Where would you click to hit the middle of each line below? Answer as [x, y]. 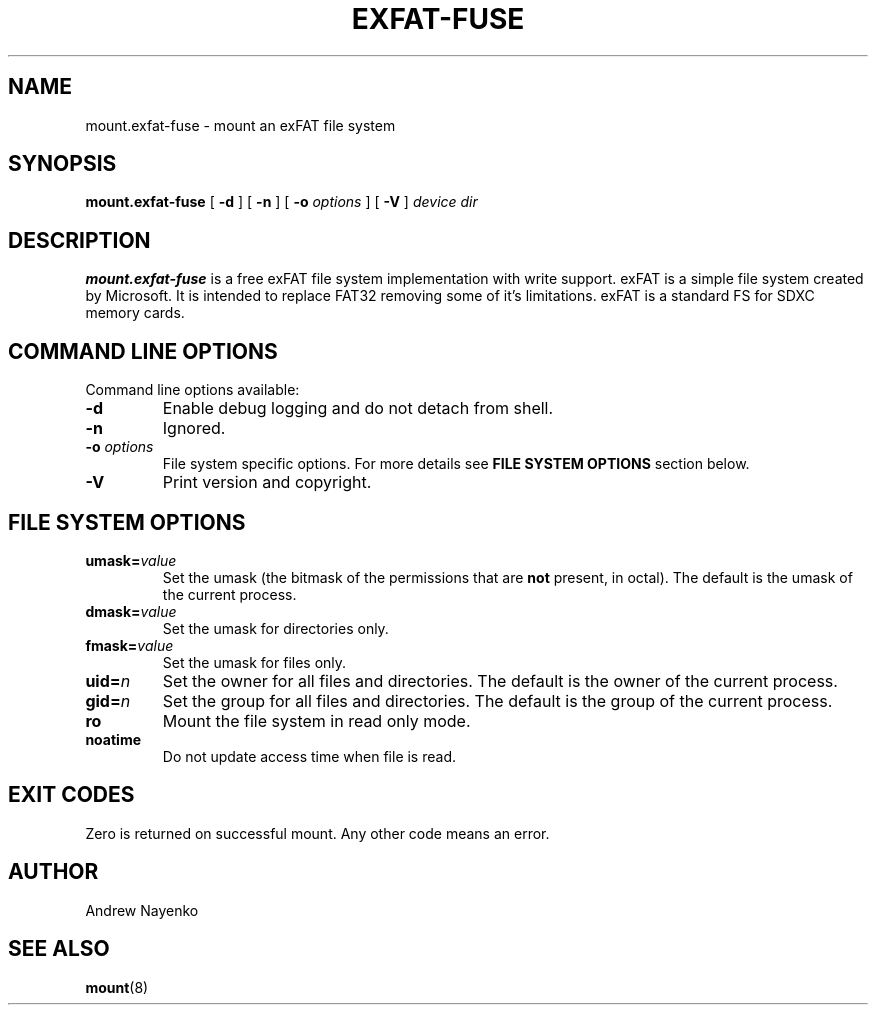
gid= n [108, 700]
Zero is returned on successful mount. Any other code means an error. [317, 833]
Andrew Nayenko [142, 910]
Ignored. [194, 428]
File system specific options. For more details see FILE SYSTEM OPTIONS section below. [456, 464]
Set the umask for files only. [254, 662]
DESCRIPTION [79, 240]
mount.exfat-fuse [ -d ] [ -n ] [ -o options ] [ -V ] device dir [281, 202]
